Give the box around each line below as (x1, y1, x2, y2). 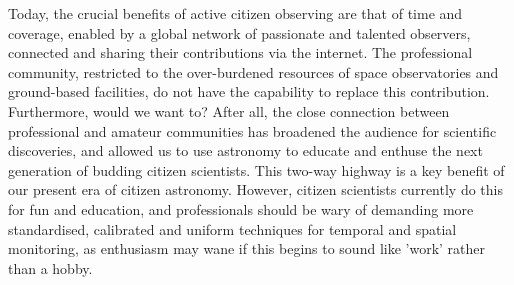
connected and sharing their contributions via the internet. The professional (8, 42, 473, 63)
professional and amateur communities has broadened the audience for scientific (8, 120, 497, 141)
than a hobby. (8, 257, 93, 278)
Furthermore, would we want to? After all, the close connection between (8, 100, 450, 121)
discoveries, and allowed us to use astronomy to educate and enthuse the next (8, 140, 483, 161)
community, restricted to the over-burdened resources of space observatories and (8, 61, 499, 82)
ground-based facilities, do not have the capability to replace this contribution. (8, 81, 490, 102)
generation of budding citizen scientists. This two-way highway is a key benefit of (8, 159, 505, 180)
